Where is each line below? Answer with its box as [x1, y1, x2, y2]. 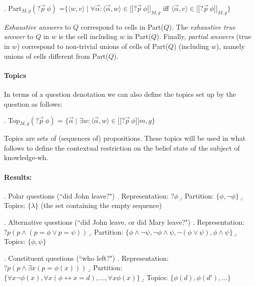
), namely [216, 41, 245, 51]
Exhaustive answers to [4, 21, 71, 32]
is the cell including [58, 31, 118, 41]
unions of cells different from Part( [4, 50, 109, 61]
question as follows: [4, 98, 63, 109]
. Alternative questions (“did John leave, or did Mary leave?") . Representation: [4, 216, 245, 227]
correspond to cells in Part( [81, 21, 164, 32]
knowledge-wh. [4, 152, 48, 163]
